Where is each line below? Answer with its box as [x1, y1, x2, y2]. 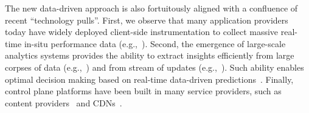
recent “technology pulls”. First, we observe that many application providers [5, 13, 288, 26]
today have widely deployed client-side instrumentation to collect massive [5, 25, 279, 38]
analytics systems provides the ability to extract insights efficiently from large [5, 49, 294, 62]
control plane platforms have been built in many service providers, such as [5, 85, 282, 97]
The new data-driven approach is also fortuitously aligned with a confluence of [5, 2, 298, 14]
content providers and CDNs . [5, 96, 122, 109]
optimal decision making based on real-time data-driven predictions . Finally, [5, 73, 294, 85]
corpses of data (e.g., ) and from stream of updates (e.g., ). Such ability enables [5, 60, 304, 73]
